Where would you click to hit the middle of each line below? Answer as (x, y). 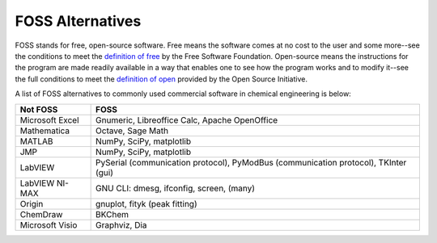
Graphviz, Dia (121, 224)
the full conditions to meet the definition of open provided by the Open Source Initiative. (161, 79)
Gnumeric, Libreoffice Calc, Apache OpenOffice (187, 119)
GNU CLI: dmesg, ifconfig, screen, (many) (175, 188)
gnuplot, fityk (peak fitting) (146, 203)
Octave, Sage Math (132, 131)
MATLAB (36, 141)
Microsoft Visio (49, 224)
